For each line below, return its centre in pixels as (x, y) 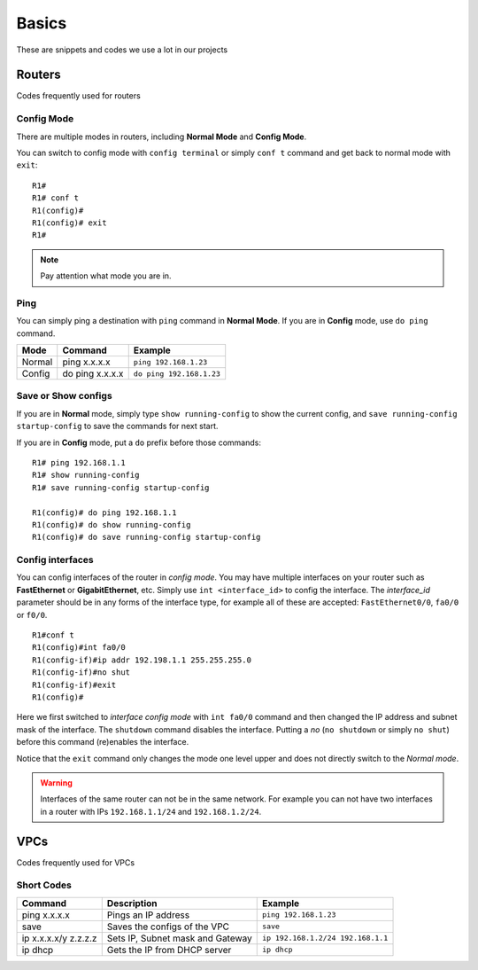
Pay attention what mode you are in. (106, 276)
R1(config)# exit (69, 223)
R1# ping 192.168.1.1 (79, 462)
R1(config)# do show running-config (112, 524)
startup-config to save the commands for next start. (117, 426)
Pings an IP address (148, 915)
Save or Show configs (64, 396)
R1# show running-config (86, 475)
